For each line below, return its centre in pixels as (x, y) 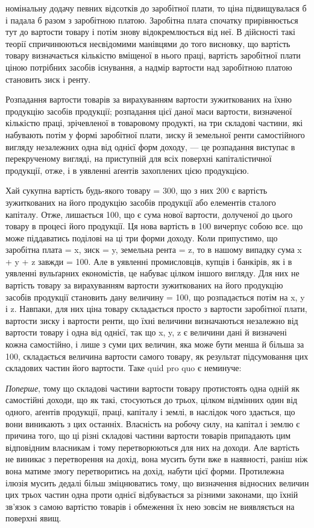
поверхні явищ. (33, 518)
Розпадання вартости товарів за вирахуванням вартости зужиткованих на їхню (149, 99)
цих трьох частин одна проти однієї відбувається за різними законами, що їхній (152, 495)
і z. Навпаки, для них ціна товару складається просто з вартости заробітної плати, (156, 309)
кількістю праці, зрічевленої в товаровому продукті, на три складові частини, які (154, 123)
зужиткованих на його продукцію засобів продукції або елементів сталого (141, 202)
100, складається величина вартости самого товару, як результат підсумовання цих (157, 356)
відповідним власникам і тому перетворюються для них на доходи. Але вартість (152, 447)
